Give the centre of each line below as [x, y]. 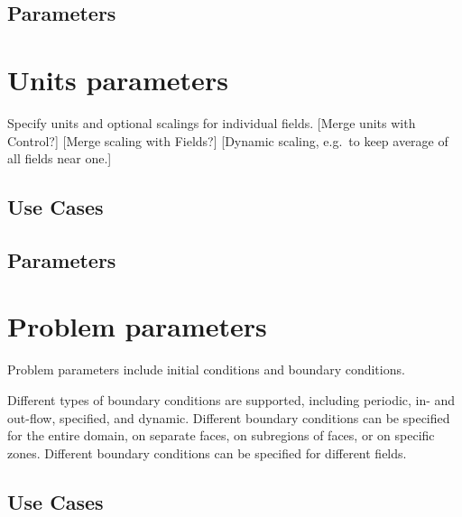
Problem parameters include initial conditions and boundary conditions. [206, 369]
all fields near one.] [60, 158]
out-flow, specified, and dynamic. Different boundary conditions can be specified [229, 417]
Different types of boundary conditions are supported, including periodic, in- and [231, 399]
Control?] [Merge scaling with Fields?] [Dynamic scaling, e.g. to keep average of [228, 140]
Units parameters [118, 79]
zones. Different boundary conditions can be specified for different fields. [207, 452]
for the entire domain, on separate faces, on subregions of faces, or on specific [221, 435]
